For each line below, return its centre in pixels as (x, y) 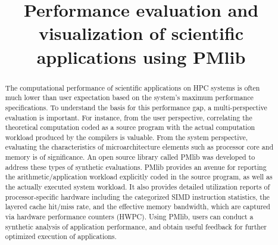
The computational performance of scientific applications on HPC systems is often (132, 87)
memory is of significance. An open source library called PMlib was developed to (130, 157)
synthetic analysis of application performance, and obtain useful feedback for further (136, 226)
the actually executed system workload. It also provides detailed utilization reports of (138, 187)
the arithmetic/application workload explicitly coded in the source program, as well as (139, 177)
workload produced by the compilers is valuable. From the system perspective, (126, 137)
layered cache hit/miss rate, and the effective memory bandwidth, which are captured (138, 207)
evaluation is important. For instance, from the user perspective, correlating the (129, 117)
